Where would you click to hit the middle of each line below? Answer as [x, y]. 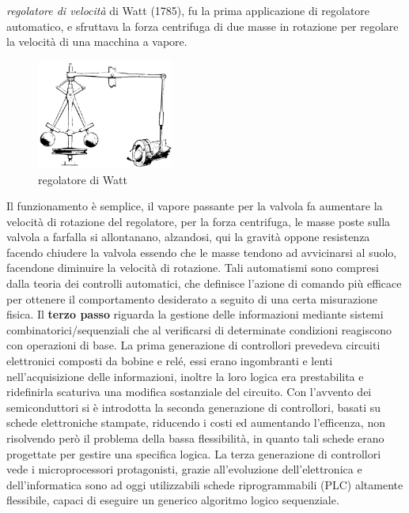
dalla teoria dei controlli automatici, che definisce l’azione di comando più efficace [204, 283]
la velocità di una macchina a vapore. [97, 41]
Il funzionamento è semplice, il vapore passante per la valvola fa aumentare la [195, 206]
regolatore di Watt [83, 179]
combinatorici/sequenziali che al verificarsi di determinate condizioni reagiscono [199, 329]
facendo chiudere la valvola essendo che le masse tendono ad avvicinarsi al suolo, [202, 252]
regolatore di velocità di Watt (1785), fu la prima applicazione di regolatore [188, 10]
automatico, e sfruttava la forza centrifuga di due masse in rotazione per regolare [203, 26]
